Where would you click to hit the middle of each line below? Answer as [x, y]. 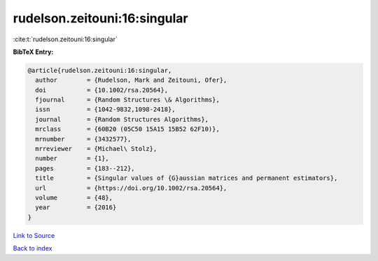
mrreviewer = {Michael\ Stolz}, [96, 149]
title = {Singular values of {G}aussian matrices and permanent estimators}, [187, 178]
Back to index [33, 248]
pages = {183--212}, [85, 168]
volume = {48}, [74, 198]
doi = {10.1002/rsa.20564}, [101, 90]
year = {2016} [76, 207]
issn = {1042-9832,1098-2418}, [105, 110]
